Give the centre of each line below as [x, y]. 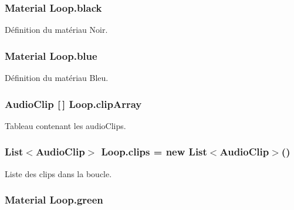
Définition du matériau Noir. [56, 30]
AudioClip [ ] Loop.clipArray [73, 104]
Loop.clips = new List [154, 152]
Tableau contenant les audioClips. [65, 125]
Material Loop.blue [51, 55]
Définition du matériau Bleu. [57, 78]
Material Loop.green [54, 200]
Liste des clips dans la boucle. [58, 173]
